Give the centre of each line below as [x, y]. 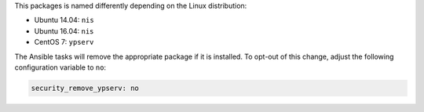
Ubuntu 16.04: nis [64, 31]
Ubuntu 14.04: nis [64, 20]
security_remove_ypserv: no [85, 88]
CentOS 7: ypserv [64, 42]
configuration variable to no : [60, 67]
